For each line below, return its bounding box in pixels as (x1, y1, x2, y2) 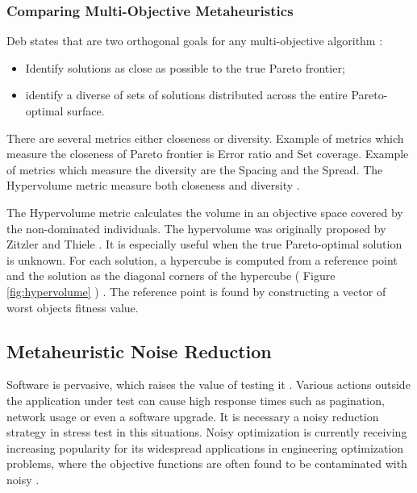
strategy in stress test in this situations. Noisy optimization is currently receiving (6, 424, 407, 441)
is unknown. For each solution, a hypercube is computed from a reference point (6, 251, 398, 268)
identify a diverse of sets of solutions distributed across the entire (25, 86, 348, 103)
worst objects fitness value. (6, 299, 139, 315)
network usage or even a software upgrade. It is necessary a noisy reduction (6, 407, 379, 424)
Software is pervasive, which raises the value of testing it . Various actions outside (6, 376, 411, 393)
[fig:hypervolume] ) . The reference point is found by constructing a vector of (6, 282, 386, 299)
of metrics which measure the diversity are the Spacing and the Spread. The (6, 161, 383, 178)
